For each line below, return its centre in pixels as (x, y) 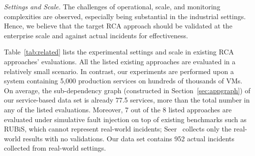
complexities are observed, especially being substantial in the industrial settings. (125, 16)
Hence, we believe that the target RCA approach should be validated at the (118, 26)
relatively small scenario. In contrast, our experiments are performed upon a (119, 71)
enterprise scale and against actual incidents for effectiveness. (96, 35)
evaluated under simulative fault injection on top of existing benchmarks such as (125, 119)
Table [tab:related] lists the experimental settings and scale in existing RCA (119, 52)
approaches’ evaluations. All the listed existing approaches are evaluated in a (120, 61)
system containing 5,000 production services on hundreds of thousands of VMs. (123, 81)
